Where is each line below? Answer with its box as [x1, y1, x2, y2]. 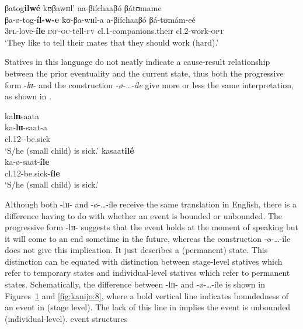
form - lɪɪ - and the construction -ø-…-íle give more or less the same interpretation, [5, 78, 294, 91]
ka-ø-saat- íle [5, 155, 50, 168]
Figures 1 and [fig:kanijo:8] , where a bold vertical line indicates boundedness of [5, 289, 289, 302]
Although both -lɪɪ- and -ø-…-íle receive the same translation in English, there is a [5, 198, 297, 210]
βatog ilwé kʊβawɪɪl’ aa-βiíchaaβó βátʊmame [5, 2, 162, 13]
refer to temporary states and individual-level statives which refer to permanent [5, 266, 290, 279]
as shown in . [5, 90, 51, 102]
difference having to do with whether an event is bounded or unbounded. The [5, 209, 283, 221]
